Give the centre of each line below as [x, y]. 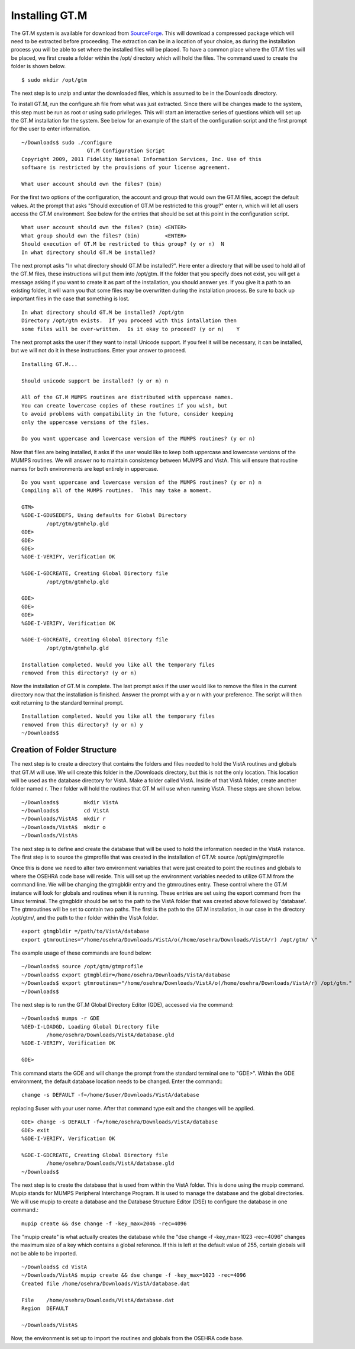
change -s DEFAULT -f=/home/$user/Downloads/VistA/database [110, 1095]
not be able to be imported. [44, 1253]
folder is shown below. [38, 66]
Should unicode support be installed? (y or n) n [95, 381]
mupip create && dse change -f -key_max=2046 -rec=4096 [104, 1223]
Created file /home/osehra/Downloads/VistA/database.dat [106, 1283]
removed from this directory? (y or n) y [82, 725]
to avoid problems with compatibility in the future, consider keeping [128, 414]
